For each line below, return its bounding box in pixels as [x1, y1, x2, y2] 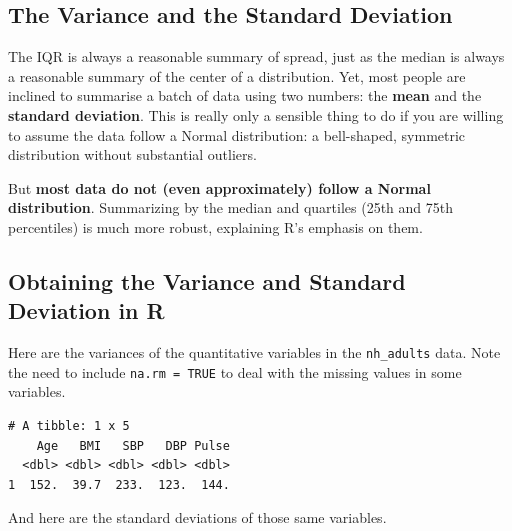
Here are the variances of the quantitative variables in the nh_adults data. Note [8, 342, 501, 363]
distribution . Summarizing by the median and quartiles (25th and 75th [8, 197, 453, 218]
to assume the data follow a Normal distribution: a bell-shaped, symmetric [8, 124, 466, 145]
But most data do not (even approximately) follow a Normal [8, 177, 431, 198]
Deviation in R [8, 295, 165, 326]
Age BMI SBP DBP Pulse [36, 438, 230, 453]
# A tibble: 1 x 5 [8, 419, 130, 434]
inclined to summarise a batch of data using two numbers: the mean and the [8, 85, 482, 106]
